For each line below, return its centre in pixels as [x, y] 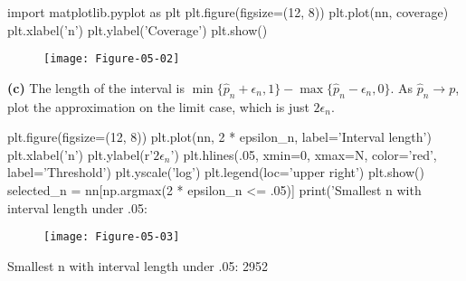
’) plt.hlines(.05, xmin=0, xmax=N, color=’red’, [304, 154]
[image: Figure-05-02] [112, 59]
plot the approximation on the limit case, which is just [158, 106]
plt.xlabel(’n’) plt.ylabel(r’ [81, 154]
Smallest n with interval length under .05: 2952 [138, 265]
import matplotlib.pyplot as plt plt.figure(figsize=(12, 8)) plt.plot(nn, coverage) [228, 12]
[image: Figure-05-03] [112, 237]
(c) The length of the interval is [96, 87]
